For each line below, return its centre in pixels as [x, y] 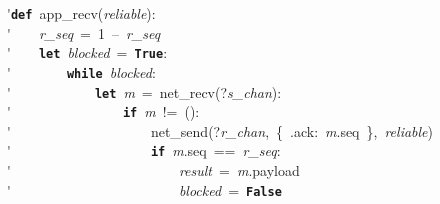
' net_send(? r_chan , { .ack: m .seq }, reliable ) [220, 130]
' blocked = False [144, 189]
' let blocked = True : [87, 52]
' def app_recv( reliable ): [81, 13]
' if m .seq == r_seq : [144, 150]
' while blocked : [81, 71]
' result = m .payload [153, 170]
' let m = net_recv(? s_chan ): [144, 91]
